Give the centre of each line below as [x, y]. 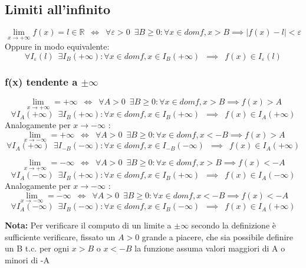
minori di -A [27, 260]
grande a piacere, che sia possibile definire [218, 236]
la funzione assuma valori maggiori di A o [210, 248]
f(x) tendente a [41, 81]
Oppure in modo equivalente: [57, 46]
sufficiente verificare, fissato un [60, 236]
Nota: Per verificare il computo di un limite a [88, 225]
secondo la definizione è [233, 225]
